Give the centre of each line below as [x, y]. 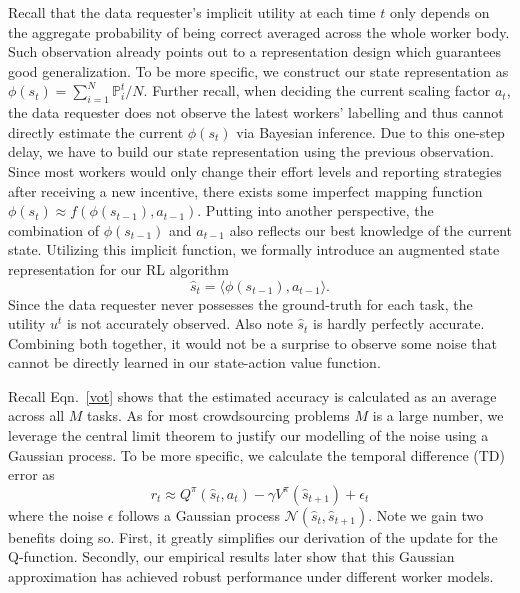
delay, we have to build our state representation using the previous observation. [251, 151]
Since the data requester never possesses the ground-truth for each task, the [240, 303]
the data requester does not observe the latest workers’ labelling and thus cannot [256, 112]
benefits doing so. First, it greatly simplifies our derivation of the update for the [253, 536]
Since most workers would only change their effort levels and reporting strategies [255, 170]
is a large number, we [438, 415]
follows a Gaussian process [199, 514]
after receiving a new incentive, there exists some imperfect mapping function [245, 190]
